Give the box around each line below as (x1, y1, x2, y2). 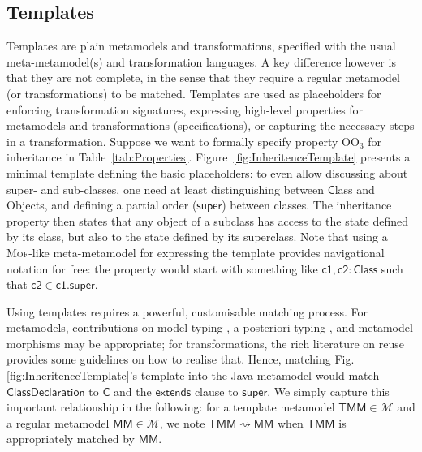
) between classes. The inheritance (222, 196, 392, 213)
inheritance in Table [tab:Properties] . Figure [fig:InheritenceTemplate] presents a (6, 149, 411, 166)
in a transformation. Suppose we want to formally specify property (6, 132, 338, 149)
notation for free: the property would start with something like (6, 260, 318, 277)
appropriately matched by (6, 430, 135, 447)
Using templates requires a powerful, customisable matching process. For (6, 303, 368, 320)
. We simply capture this (267, 382, 390, 399)
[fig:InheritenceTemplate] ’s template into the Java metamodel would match (6, 367, 380, 384)
